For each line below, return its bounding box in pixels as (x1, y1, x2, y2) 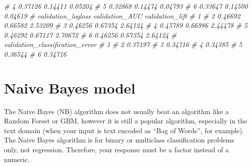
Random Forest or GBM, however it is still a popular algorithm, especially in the (4, 116, 248, 126)
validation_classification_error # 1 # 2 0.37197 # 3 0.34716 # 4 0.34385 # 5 (4, 39, 242, 49)
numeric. (4, 154, 30, 164)
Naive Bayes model (4, 77, 136, 97)
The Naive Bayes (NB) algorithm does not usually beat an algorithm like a (4, 106, 229, 116)
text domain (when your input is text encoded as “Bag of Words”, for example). (4, 125, 244, 135)
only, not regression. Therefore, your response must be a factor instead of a (4, 144, 229, 155)
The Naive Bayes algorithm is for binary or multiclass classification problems (4, 135, 234, 145)
